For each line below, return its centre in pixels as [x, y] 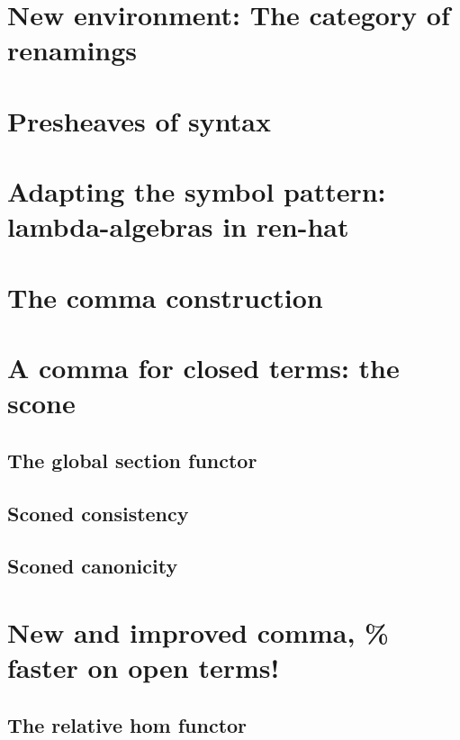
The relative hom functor [127, 724]
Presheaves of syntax [139, 120]
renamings [72, 50]
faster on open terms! [144, 668]
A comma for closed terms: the [203, 368]
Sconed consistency [98, 513]
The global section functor [132, 460]
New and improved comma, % [198, 632]
